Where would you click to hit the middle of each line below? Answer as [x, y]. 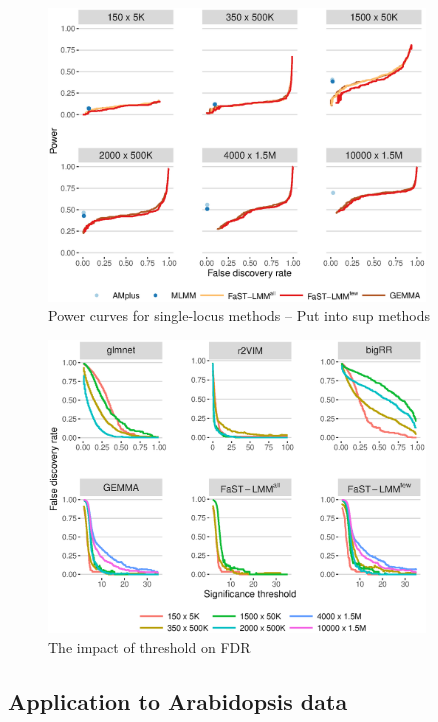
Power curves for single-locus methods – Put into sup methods [239, 315]
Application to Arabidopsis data [178, 700]
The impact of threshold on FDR [149, 646]
